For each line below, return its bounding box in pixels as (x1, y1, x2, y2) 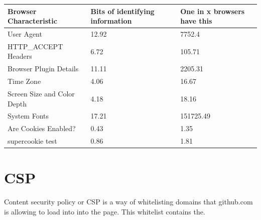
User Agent (8, 28, 42, 39)
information (90, 16, 132, 26)
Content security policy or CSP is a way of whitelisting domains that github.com (4, 196, 253, 207)
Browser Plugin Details (8, 63, 79, 74)
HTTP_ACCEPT (8, 41, 63, 51)
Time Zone (8, 76, 41, 86)
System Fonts (8, 111, 49, 121)
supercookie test (8, 136, 57, 146)
